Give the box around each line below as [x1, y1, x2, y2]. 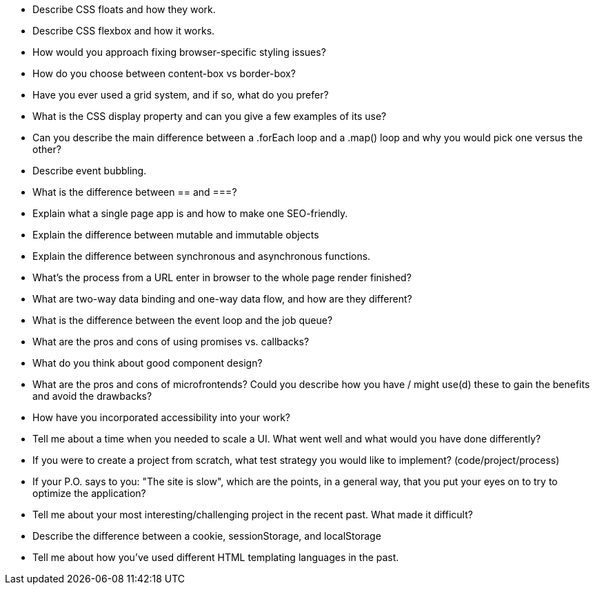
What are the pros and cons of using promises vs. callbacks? [32, 336, 310, 347]
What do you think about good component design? [32, 357, 263, 369]
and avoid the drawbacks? [32, 390, 152, 402]
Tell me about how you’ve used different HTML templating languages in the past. [32, 551, 399, 563]
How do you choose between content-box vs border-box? [32, 68, 296, 79]
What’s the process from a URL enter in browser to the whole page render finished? [32, 272, 412, 283]
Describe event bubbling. [32, 165, 147, 176]
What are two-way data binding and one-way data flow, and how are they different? [32, 293, 412, 305]
